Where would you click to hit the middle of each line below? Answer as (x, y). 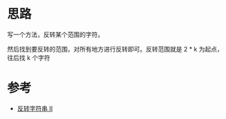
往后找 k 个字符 (29, 57)
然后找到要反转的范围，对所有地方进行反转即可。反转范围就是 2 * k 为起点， (115, 49)
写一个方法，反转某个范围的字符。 (55, 34)
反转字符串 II (35, 108)
